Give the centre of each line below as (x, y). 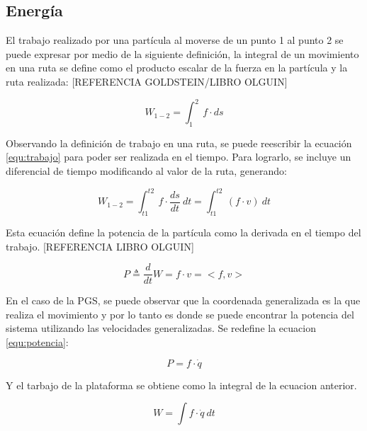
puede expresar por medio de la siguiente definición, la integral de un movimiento (182, 53)
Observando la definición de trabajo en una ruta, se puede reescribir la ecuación (179, 143)
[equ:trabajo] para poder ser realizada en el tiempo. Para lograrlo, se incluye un (179, 157)
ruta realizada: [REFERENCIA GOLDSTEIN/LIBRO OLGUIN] (147, 81)
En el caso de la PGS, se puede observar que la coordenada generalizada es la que (183, 300)
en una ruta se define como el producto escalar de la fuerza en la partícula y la (177, 68)
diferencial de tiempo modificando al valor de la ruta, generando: (146, 171)
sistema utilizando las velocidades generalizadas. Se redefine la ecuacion (161, 328)
